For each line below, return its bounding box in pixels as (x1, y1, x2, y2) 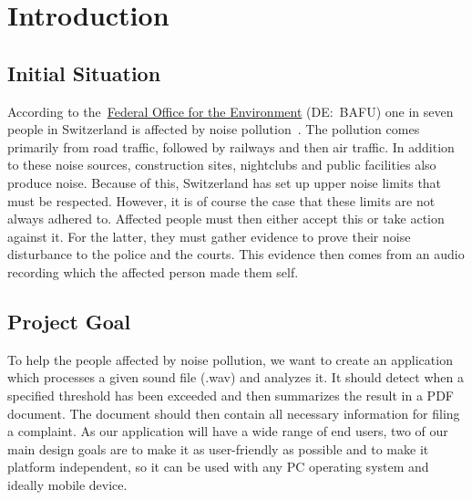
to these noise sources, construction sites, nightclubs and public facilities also (7, 155, 436, 174)
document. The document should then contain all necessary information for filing (7, 403, 460, 422)
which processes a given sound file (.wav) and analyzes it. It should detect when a (7, 368, 464, 387)
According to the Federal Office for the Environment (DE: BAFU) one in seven (7, 101, 454, 120)
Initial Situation (7, 58, 161, 87)
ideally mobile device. (7, 474, 128, 494)
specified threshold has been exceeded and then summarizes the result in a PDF (7, 385, 454, 404)
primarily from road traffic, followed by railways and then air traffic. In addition (7, 137, 455, 156)
